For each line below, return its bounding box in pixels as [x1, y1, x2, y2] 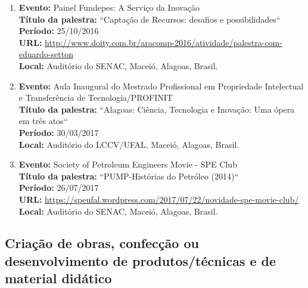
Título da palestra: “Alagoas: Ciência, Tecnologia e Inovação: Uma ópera [18, 103, 295, 115]
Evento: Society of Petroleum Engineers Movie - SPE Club [18, 158, 237, 171]
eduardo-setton [18, 48, 73, 60]
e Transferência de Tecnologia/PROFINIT [18, 91, 173, 104]
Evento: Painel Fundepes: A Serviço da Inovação [18, 1, 200, 13]
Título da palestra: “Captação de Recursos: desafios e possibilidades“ [18, 13, 281, 25]
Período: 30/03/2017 [18, 126, 99, 138]
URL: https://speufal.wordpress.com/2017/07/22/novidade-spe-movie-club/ [18, 193, 299, 205]
